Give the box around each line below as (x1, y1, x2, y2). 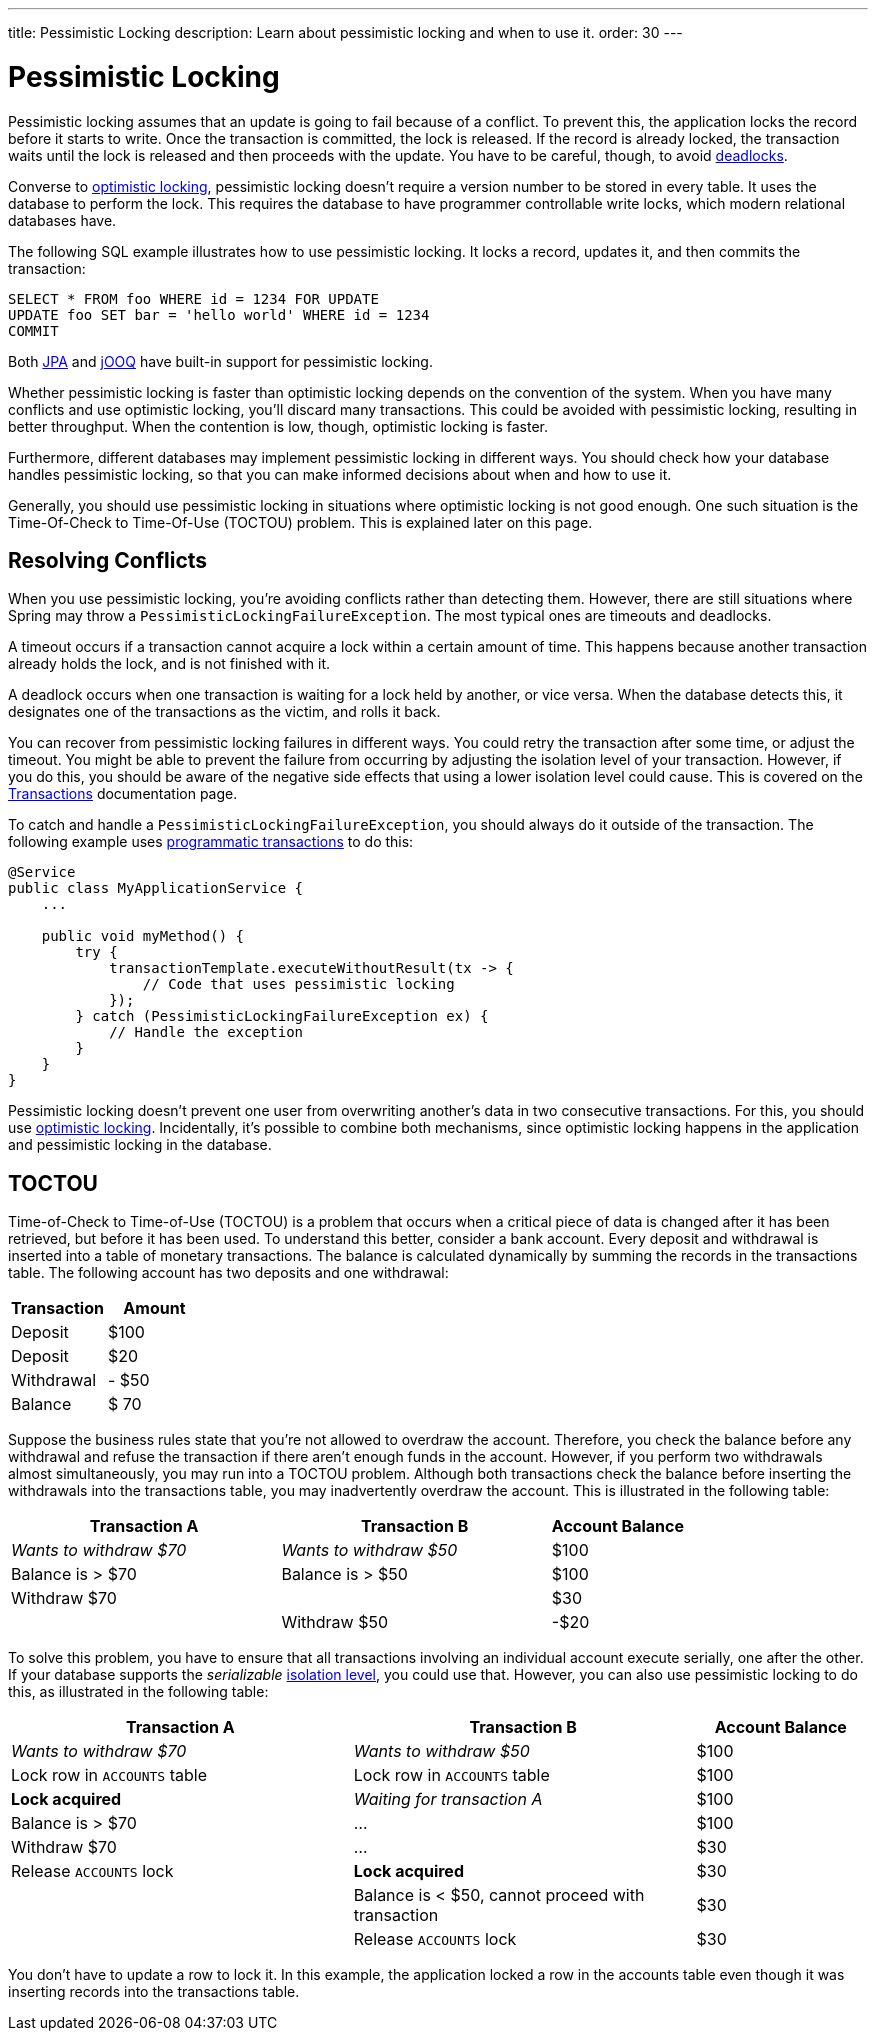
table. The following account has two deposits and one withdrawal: (8, 1264, 449, 1282)
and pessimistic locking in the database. (8, 1136, 272, 1154)
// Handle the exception (109, 1024, 304, 1041)
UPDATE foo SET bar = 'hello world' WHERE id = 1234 (8, 306, 430, 323)
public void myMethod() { (41, 928, 245, 945)
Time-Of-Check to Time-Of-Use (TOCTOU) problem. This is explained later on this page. (8, 513, 593, 531)
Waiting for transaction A (353, 1789, 543, 1810)
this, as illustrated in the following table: (8, 1683, 269, 1701)
